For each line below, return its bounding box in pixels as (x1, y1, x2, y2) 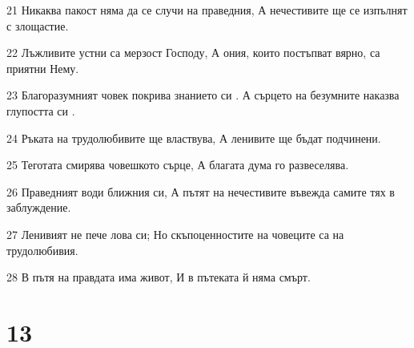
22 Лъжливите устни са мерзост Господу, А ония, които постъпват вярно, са (6, 44, 380, 61)
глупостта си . (6, 102, 75, 119)
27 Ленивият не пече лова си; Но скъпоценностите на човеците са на (6, 225, 344, 242)
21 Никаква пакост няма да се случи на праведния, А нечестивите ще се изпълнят (6, 2, 408, 18)
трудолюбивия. (6, 241, 78, 258)
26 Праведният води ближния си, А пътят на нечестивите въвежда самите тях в (6, 183, 395, 200)
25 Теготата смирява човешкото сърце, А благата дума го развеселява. (6, 156, 349, 173)
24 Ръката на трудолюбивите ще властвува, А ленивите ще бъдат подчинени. (6, 129, 381, 146)
